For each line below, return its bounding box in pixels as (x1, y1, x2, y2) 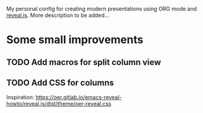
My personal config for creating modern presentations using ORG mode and (6, 5, 198, 12)
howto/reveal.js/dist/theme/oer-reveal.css (6, 100, 111, 108)
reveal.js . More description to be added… (6, 12, 109, 19)
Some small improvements (6, 33, 144, 47)
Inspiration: (6, 94, 35, 101)
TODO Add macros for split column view (6, 57, 161, 67)
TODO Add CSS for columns (6, 77, 114, 87)
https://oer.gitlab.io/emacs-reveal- (35, 94, 122, 101)
